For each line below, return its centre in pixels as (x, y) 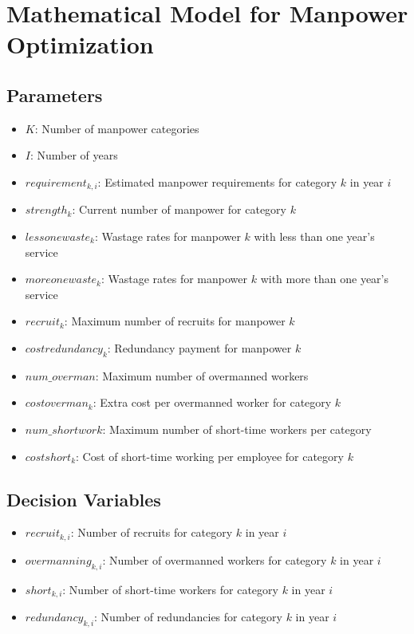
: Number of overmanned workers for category (215, 559)
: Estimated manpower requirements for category (217, 181)
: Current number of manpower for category (179, 209)
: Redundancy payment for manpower (199, 347)
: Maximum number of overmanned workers (202, 375)
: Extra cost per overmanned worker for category (212, 402)
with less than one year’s (314, 236)
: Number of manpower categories (117, 128)
